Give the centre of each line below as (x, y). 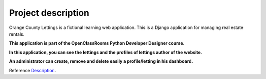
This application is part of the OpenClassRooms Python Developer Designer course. (97, 43)
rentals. (17, 34)
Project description (49, 13)
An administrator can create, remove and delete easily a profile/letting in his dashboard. (101, 61)
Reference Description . (33, 70)
